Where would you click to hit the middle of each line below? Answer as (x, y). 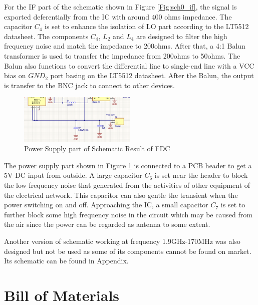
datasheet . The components (46, 36)
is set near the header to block (201, 175)
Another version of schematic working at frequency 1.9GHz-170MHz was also (122, 241)
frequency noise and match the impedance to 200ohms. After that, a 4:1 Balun (125, 46)
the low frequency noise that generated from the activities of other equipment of (127, 185)
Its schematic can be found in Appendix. (66, 261)
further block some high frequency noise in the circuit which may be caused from (128, 214)
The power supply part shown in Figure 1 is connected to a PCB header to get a (128, 165)
